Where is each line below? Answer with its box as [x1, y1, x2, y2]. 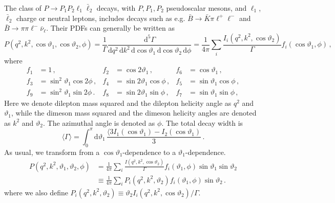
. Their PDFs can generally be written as [46, 22, 175, 33]
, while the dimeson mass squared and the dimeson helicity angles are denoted [11, 107, 257, 118]
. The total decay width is [161, 117, 243, 128]
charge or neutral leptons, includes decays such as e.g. [16, 12, 185, 23]
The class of [4, 3, 41, 13]
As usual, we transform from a [4, 146, 100, 157]
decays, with [96, 3, 136, 13]
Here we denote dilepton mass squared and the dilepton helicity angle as [4, 97, 232, 108]
